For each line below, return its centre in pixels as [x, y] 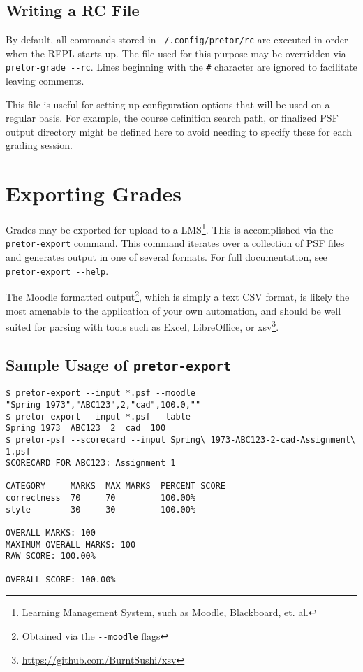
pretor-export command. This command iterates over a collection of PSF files [175, 243]
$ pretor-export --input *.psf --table [98, 416]
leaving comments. [45, 81]
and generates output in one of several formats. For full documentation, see [166, 257]
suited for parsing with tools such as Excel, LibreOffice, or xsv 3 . [142, 326]
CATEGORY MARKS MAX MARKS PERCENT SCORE [116, 486]
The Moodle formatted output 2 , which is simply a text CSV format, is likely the [178, 296]
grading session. [39, 145]
